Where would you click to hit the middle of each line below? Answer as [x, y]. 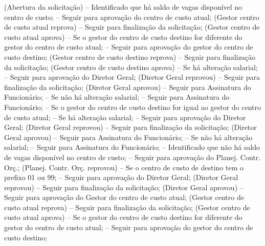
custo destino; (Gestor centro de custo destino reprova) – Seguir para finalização [130, 57]
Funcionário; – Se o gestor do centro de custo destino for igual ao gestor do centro [132, 107]
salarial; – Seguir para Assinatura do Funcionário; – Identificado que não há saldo [132, 147]
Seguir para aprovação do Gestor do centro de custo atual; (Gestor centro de [124, 197]
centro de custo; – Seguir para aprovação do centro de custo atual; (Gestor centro [132, 17]
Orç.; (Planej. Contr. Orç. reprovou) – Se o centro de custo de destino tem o [124, 167]
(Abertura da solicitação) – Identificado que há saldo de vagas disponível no [123, 7]
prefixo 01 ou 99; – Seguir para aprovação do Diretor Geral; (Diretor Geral [121, 177]
